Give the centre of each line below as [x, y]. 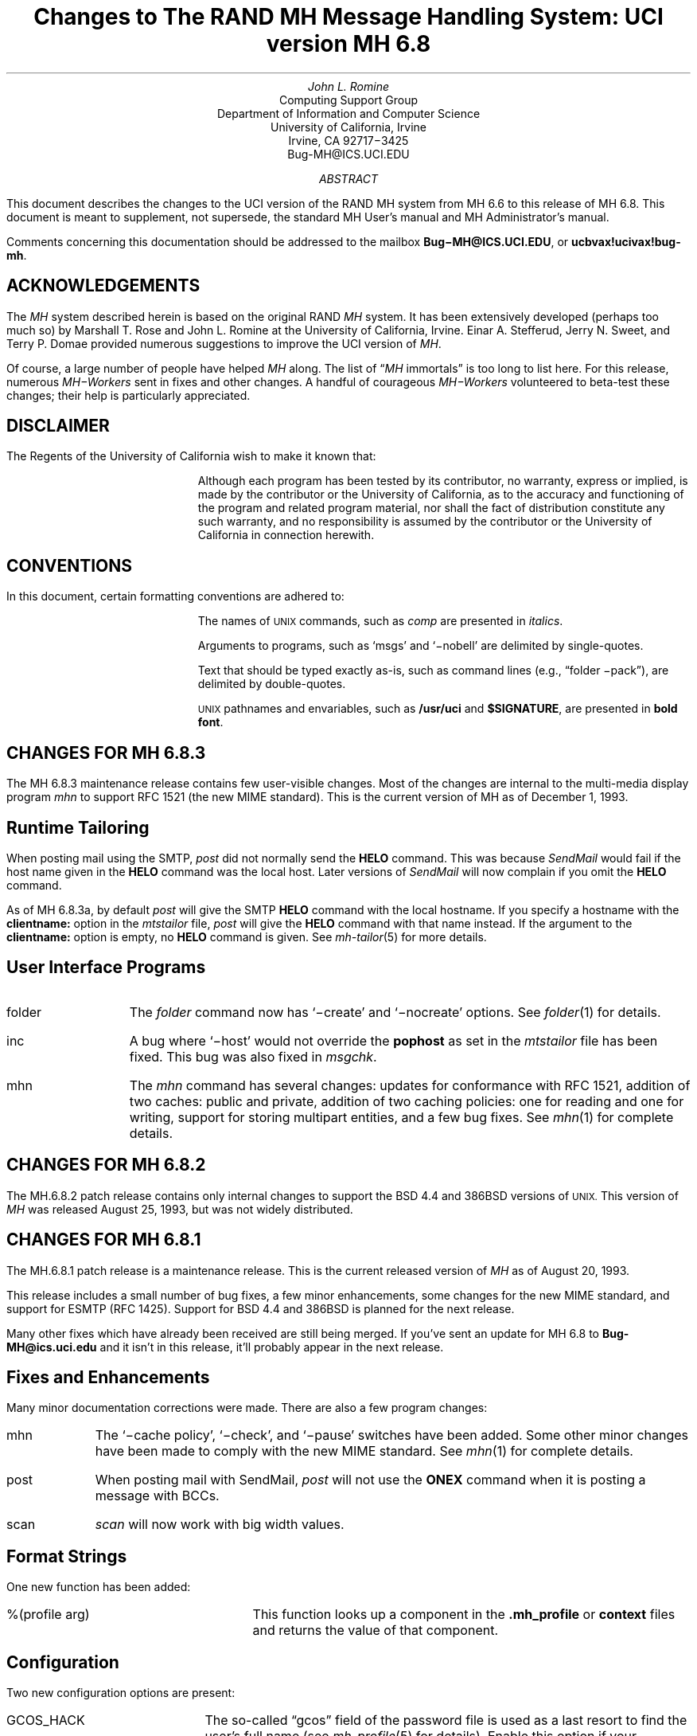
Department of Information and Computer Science [348, 113]
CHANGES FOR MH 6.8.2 [106, 1165]
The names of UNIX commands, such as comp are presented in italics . [380, 621]
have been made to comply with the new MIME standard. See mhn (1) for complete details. [364, 1451]
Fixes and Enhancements [108, 1377]
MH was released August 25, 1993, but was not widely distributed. [180, 1209]
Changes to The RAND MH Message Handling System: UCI [348, 17]
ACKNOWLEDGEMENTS [103, 286]
